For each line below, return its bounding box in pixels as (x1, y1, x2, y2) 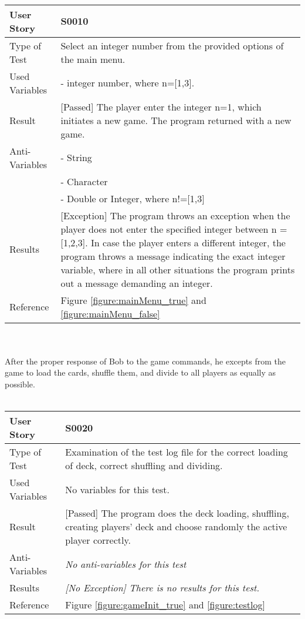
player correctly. (65, 533, 131, 547)
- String (60, 150, 92, 165)
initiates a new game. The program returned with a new (60, 113, 292, 127)
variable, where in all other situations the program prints (60, 262, 295, 276)
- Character (60, 174, 108, 188)
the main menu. (60, 52, 126, 66)
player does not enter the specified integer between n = (60, 222, 287, 236)
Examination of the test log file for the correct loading (65, 445, 288, 459)
